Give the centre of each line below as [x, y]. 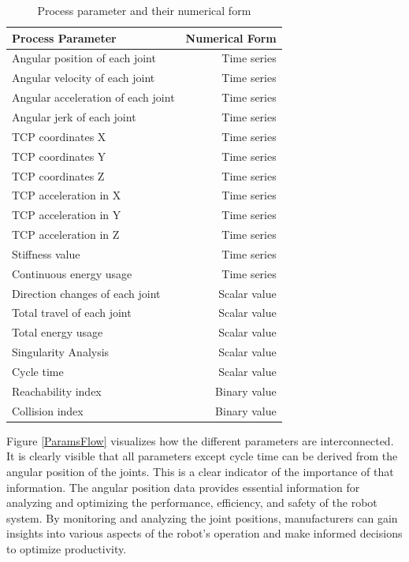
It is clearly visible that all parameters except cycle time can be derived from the [202, 456]
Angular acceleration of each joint [93, 97]
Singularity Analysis [61, 352]
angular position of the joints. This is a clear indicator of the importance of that [200, 471]
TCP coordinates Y [59, 156]
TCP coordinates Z [58, 175]
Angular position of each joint [84, 58]
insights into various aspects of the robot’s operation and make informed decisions [204, 533]
